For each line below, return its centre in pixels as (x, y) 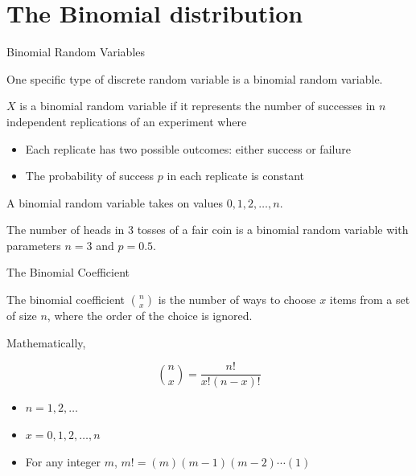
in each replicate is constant (235, 176)
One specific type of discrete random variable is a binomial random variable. (195, 78)
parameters (34, 245)
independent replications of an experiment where (127, 121)
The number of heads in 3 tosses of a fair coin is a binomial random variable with (208, 230)
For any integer (63, 461)
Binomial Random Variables (76, 52)
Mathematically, (46, 342)
